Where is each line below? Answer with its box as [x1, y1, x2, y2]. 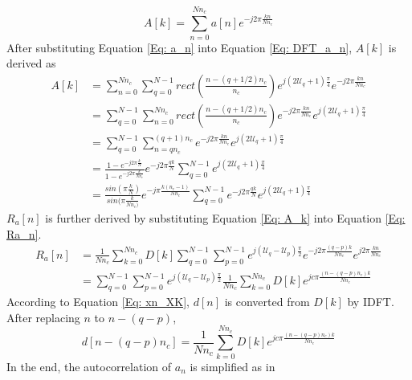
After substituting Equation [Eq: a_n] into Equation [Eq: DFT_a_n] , [6, 39, 353, 55]
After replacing [6, 308, 80, 325]
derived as [6, 55, 56, 72]
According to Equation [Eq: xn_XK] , [6, 293, 190, 310]
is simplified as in [190, 358, 275, 374]
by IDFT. [347, 293, 394, 310]
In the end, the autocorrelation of [6, 358, 172, 374]
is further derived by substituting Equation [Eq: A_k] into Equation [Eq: [45, 209, 406, 226]
